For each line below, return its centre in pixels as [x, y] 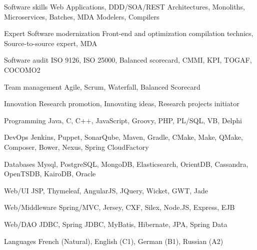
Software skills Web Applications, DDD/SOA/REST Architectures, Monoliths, [124, 7]
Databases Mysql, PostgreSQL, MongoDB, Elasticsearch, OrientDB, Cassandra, [126, 164]
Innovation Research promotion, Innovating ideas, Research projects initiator [122, 103]
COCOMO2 [22, 69]
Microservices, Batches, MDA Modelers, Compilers [82, 16]
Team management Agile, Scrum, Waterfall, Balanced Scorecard [102, 86]
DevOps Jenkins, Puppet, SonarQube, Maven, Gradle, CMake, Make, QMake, [123, 137]
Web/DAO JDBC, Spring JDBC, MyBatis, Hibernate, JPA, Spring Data [116, 224]
